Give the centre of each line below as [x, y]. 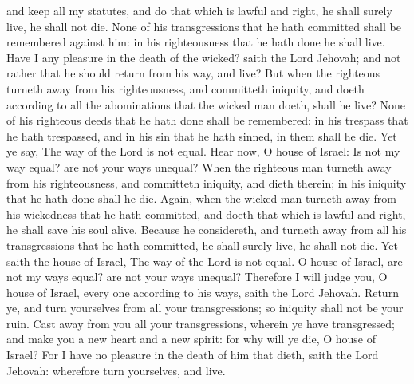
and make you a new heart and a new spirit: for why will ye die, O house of [191, 339]
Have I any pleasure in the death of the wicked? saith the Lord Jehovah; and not [204, 57]
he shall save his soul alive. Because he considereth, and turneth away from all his [207, 230]
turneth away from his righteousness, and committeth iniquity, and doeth [185, 88]
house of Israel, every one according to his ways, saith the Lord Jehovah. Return [203, 292]
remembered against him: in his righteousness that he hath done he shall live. [196, 42]
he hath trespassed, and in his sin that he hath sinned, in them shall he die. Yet [202, 135]
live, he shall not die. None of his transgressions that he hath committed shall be [204, 26]
